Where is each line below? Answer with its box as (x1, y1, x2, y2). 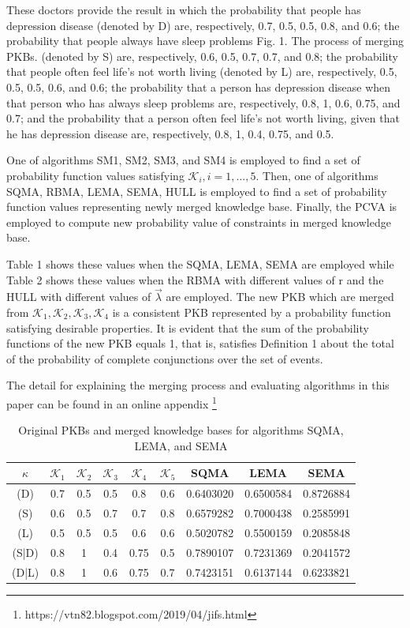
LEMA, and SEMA (134, 437, 228, 453)
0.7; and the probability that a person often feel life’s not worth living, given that (6, 110, 400, 126)
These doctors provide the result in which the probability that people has (6, 2, 361, 17)
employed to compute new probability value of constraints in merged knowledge (6, 213, 391, 230)
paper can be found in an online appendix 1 (6, 393, 217, 412)
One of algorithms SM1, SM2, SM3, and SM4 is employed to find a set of (6, 152, 360, 168)
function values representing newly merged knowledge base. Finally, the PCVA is (6, 198, 397, 215)
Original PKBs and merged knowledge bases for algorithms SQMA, (18, 422, 344, 438)
